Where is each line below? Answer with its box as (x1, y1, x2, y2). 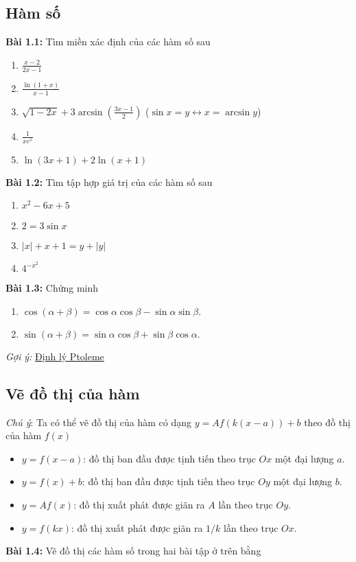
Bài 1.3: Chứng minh (5, 281, 99, 295)
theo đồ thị (304, 414, 351, 429)
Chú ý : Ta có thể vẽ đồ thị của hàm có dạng (5, 414, 191, 429)
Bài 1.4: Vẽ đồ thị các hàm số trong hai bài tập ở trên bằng (5, 543, 261, 558)
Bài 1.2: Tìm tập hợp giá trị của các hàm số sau (5, 174, 213, 189)
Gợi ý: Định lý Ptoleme (5, 349, 104, 363)
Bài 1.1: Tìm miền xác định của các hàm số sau (5, 34, 211, 49)
